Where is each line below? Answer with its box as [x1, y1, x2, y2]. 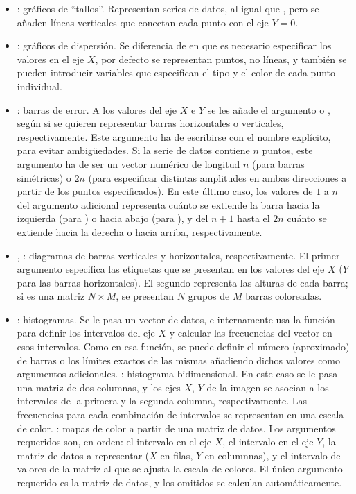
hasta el [237, 211, 270, 225]
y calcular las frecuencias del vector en [169, 325, 332, 340]
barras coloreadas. [245, 289, 322, 303]
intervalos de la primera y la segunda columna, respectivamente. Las [17, 393, 308, 408]
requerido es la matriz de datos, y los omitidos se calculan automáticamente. [17, 475, 342, 489]
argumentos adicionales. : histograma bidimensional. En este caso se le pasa [17, 366, 338, 381]
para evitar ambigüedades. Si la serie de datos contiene [17, 143, 250, 157]
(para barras [251, 156, 305, 171]
